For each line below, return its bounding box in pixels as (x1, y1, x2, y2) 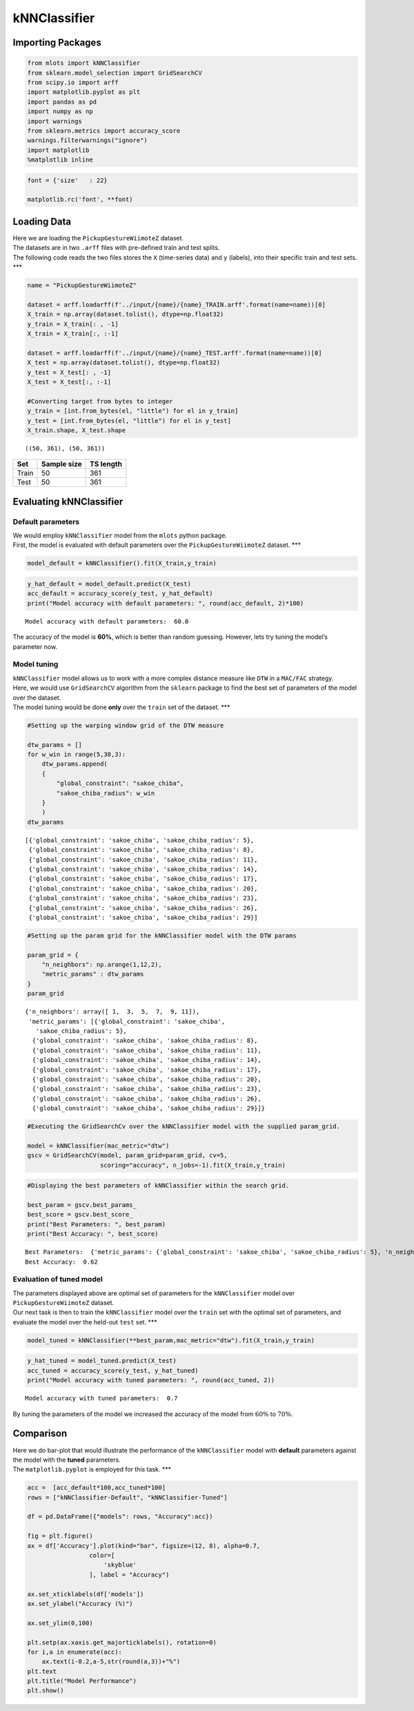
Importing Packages (12, 37, 101, 48)
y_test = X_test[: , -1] (27, 368, 112, 376)
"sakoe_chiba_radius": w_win (56, 789, 155, 797)
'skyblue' (103, 1561, 137, 1569)
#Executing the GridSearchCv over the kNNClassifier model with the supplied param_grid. (27, 1123, 341, 1130)
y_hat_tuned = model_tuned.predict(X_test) (27, 1357, 177, 1365)
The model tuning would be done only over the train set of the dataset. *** (12, 703, 230, 711)
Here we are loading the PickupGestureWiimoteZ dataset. (12, 233, 184, 242)
